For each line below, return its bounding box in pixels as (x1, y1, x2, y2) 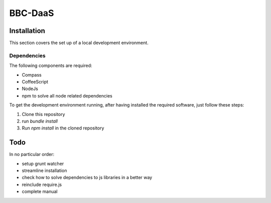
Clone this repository (22, 111, 65, 117)
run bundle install (22, 118, 58, 124)
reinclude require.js (22, 181, 62, 187)
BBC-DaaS (9, 7, 54, 18)
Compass (22, 71, 42, 77)
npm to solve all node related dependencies (22, 92, 112, 98)
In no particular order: (9, 151, 55, 157)
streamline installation (22, 167, 67, 173)
